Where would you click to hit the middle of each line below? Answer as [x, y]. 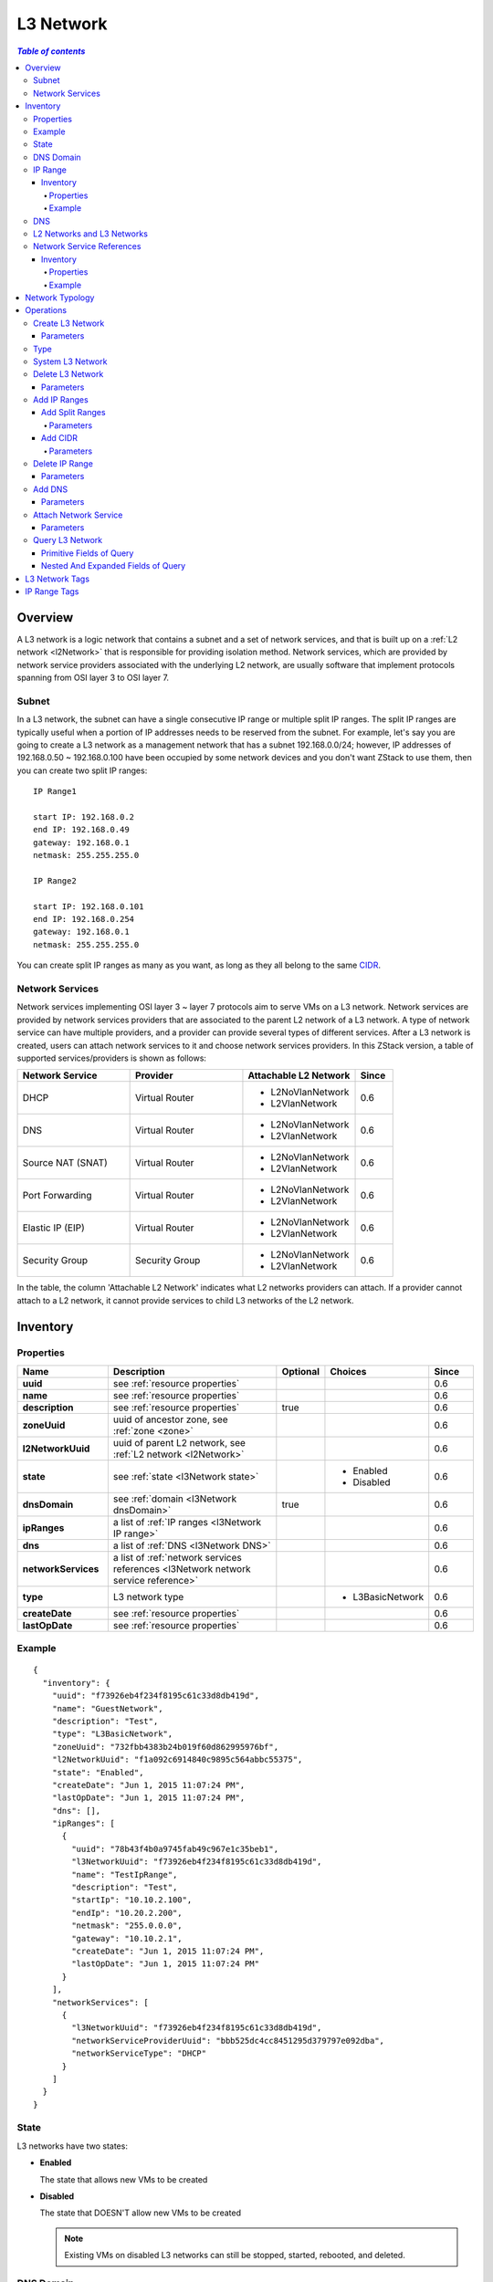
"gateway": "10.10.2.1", [127, 1938]
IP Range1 [55, 791]
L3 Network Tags [58, 579]
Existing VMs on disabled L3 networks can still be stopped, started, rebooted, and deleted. [235, 2256]
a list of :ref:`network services [177, 1557]
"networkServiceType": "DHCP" [139, 2053]
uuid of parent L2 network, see [179, 1442]
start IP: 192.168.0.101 [89, 906]
